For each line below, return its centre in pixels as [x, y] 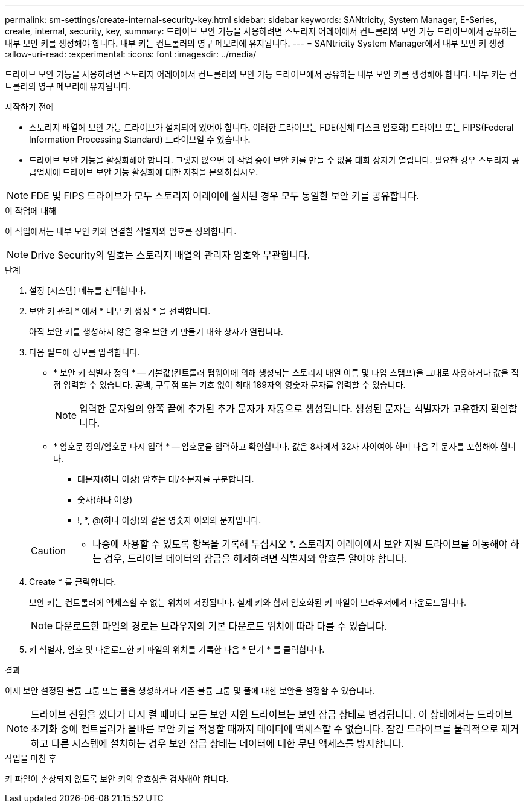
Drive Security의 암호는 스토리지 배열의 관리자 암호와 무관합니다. [171, 255]
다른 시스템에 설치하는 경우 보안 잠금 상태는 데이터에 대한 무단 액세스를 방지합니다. [228, 743]
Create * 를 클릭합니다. [73, 582]
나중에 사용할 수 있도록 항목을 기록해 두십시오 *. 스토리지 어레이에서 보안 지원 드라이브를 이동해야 [300, 544]
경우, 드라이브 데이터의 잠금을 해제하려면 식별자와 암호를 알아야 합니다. [256, 558]
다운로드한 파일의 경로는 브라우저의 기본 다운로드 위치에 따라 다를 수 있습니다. [221, 626]
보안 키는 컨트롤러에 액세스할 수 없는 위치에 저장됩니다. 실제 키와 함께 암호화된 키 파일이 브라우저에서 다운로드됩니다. [248, 602]
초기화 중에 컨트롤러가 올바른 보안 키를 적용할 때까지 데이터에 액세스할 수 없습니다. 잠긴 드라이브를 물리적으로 [265, 729]
